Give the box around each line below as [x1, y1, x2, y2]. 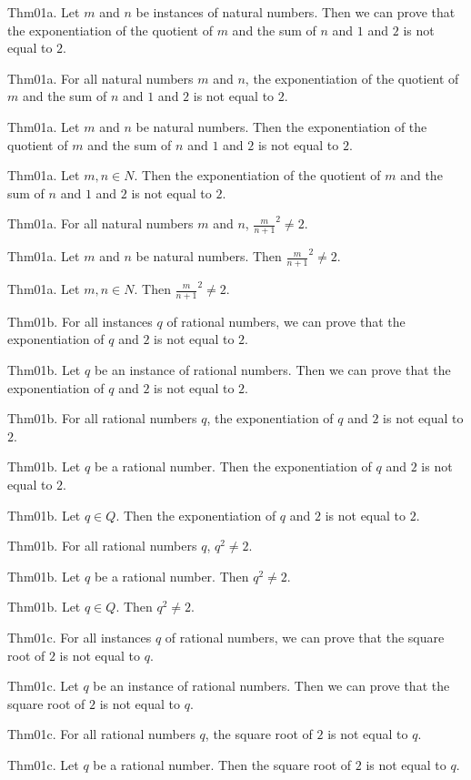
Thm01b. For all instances [7, 311, 153, 330]
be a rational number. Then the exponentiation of [94, 457, 372, 476]
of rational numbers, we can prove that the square [165, 627, 445, 646]
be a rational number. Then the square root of [93, 755, 352, 774]
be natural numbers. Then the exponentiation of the [135, 116, 427, 136]
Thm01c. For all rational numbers [7, 724, 195, 744]
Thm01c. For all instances [7, 627, 152, 646]
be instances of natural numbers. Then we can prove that [135, 3, 456, 21]
